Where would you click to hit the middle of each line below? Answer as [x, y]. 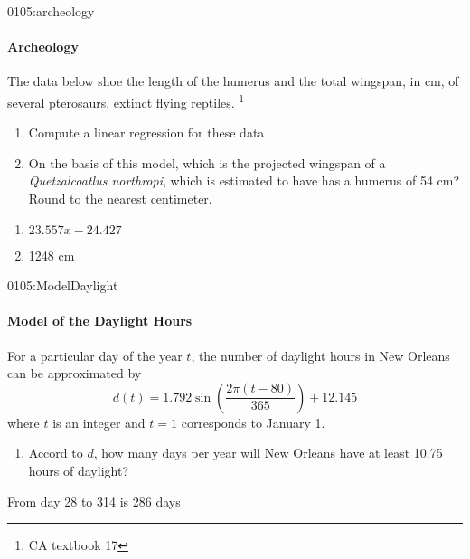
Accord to [56, 453]
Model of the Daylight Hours [100, 321]
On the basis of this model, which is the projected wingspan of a [207, 162]
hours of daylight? [78, 470]
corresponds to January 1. [253, 422]
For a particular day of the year [95, 355]
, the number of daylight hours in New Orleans [320, 355]
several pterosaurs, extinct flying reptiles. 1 [126, 100]
